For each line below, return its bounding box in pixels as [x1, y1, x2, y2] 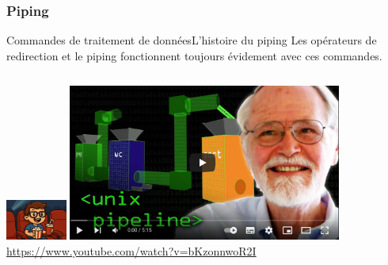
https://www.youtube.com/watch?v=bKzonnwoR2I [6, 242, 257, 259]
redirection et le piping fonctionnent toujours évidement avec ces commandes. [6, 47, 382, 63]
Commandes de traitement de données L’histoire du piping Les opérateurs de [6, 32, 377, 48]
